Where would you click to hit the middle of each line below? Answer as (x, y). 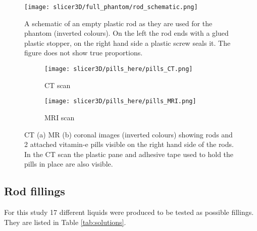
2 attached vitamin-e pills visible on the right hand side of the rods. (129, 144)
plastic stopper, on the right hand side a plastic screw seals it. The (127, 43)
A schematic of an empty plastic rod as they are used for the (118, 23)
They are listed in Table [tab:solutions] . (65, 222)
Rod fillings (35, 191)
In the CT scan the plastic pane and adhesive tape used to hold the (129, 154)
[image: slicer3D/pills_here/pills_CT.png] (119, 69)
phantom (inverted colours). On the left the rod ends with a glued (126, 33)
